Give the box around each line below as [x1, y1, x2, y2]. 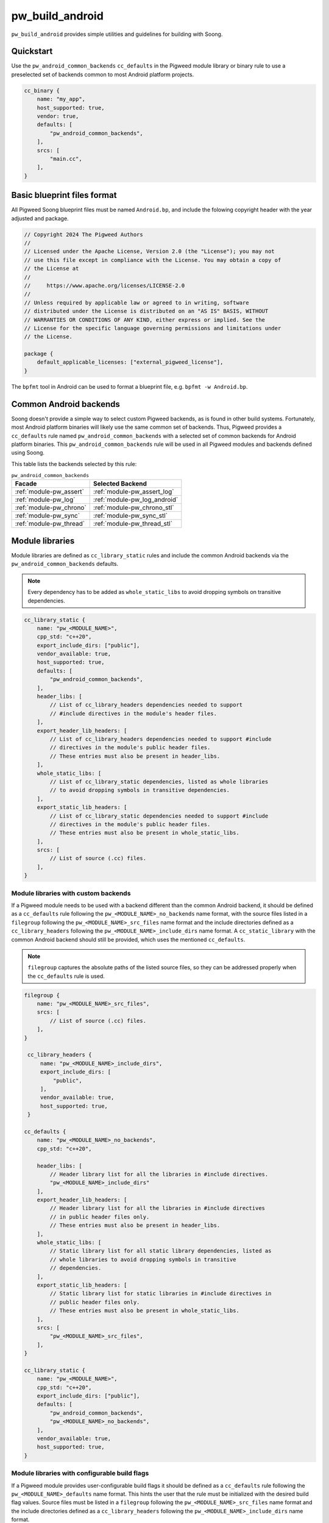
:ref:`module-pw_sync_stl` [93, 512, 168, 520]
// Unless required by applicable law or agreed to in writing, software [24, 299, 249, 306]
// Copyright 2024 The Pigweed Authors [24, 231, 143, 238]
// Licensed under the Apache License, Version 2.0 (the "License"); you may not [24, 248, 275, 255]
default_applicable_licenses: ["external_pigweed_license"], [37, 359, 224, 366]
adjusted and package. [11, 214, 69, 222]
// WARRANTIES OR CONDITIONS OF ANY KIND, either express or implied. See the [24, 316, 265, 323]
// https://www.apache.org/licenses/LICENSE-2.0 [24, 282, 185, 289]
